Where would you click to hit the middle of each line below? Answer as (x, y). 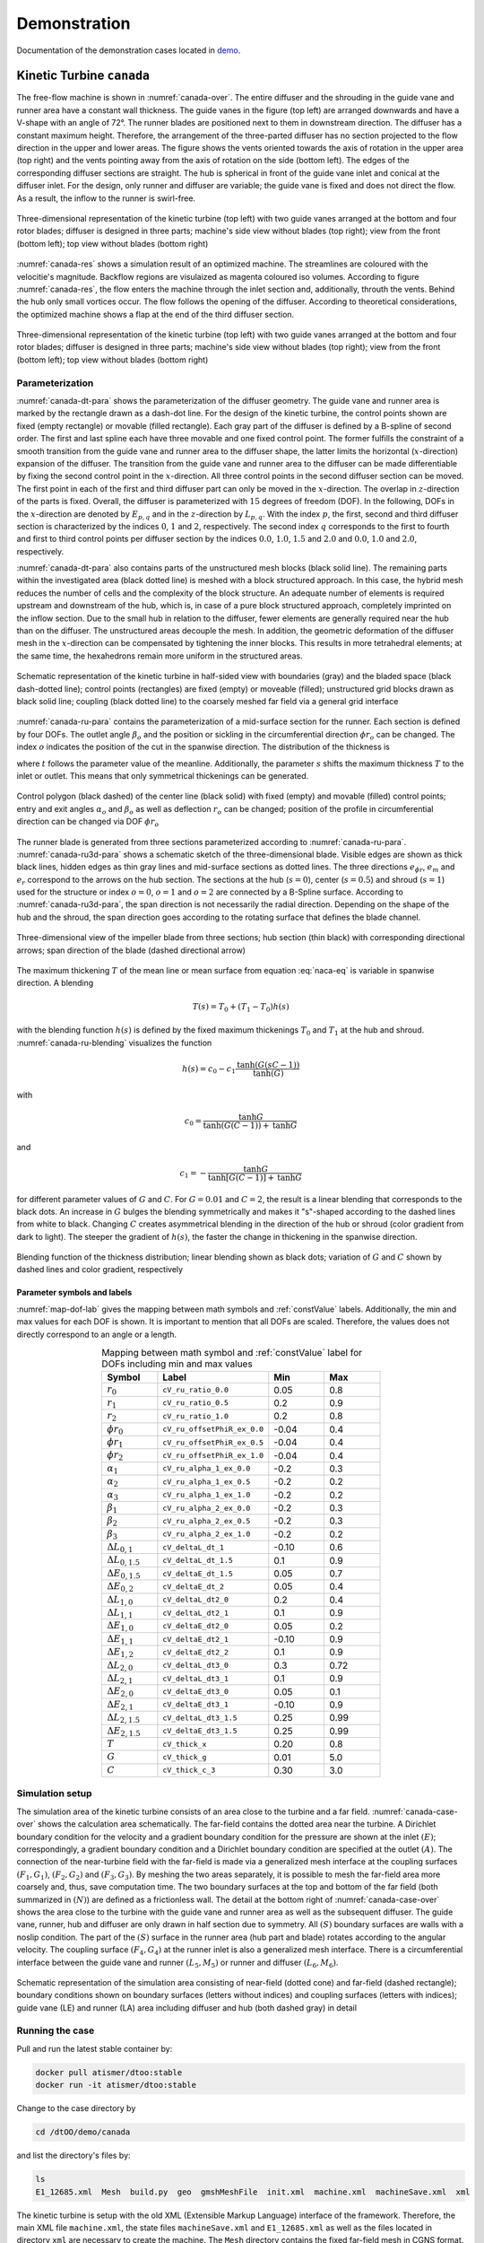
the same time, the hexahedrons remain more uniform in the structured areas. (160, 656)
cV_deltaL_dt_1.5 (198, 1561)
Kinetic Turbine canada (83, 76)
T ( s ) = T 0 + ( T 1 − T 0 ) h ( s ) (241, 1008)
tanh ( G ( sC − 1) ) (268, 1065)
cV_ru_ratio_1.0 (195, 1416)
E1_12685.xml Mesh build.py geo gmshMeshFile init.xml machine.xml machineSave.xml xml (253, 2192)
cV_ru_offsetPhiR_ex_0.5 (213, 1442)
